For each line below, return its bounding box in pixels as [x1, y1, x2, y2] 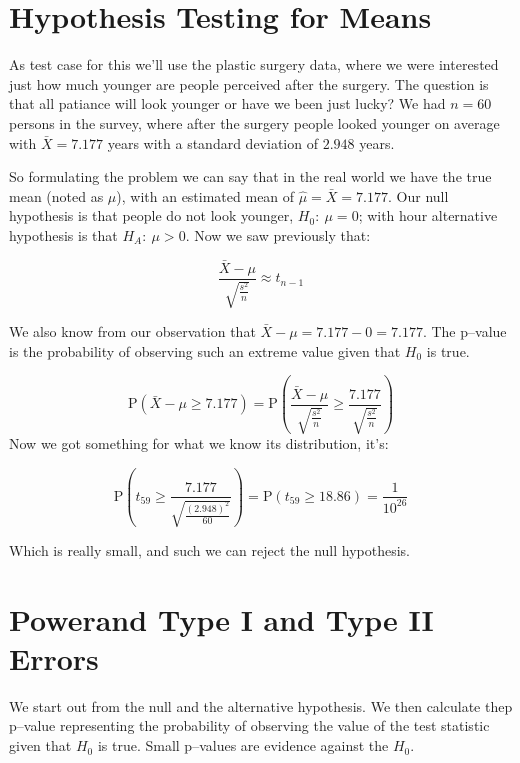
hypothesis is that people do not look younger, [9, 205, 294, 226]
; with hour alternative [358, 205, 498, 226]
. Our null [388, 185, 449, 206]
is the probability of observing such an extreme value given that [9, 340, 401, 361]
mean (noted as [9, 185, 104, 206]
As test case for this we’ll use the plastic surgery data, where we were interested [9, 54, 499, 75]
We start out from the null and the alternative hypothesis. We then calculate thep [9, 695, 513, 716]
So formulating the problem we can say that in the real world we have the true [9, 166, 492, 187]
